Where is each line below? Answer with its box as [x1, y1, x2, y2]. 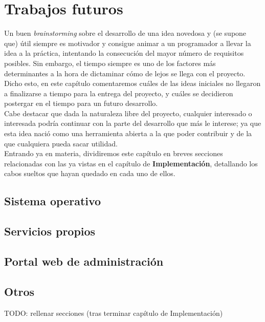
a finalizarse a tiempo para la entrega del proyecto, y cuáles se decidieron [4, 88, 233, 98]
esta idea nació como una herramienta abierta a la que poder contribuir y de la [4, 128, 252, 139]
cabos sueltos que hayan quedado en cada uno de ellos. [4, 168, 175, 179]
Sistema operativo [4, 193, 101, 209]
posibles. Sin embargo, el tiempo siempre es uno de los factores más [4, 57, 216, 68]
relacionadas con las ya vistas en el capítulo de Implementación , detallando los [4, 158, 258, 168]
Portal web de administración [4, 253, 164, 269]
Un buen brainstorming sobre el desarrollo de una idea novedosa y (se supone [4, 28, 247, 38]
